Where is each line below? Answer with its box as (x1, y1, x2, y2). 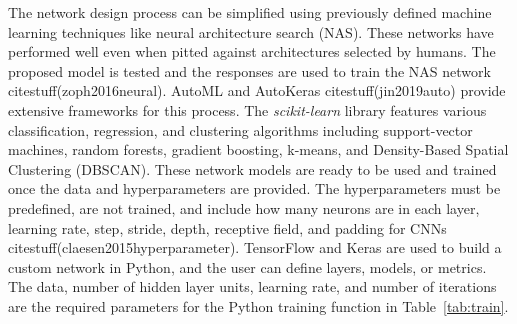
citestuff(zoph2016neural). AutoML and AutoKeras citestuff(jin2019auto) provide (8, 80, 506, 101)
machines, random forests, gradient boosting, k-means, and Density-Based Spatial (8, 139, 509, 160)
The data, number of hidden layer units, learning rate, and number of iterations (8, 276, 497, 297)
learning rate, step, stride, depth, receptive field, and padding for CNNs (8, 217, 447, 238)
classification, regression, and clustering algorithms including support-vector (8, 119, 473, 140)
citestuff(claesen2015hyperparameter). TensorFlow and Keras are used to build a (8, 237, 502, 258)
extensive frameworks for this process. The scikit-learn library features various (8, 99, 487, 120)
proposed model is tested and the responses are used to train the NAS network (8, 60, 491, 81)
